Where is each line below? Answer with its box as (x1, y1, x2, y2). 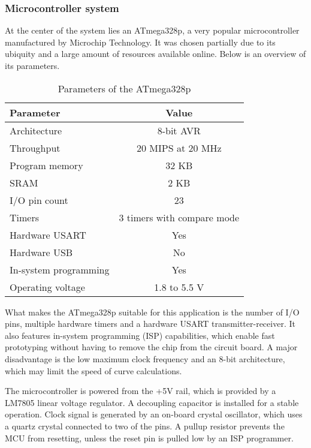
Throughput (10, 140, 61, 155)
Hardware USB (10, 245, 73, 259)
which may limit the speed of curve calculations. (5, 364, 182, 377)
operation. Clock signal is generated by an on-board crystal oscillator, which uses (5, 408, 303, 420)
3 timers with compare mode (119, 210, 240, 224)
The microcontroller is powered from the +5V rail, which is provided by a (5, 384, 276, 397)
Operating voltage (10, 279, 85, 294)
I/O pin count (10, 193, 68, 207)
